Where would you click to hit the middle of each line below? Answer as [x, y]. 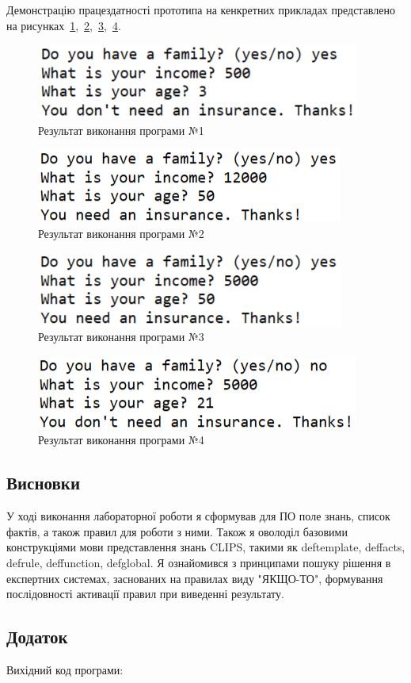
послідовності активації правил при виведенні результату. [145, 594]
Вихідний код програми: [65, 669]
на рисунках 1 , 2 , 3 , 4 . [64, 25]
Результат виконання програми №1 [121, 130]
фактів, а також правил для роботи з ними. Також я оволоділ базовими [177, 531]
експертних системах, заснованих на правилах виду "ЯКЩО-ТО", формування [195, 578]
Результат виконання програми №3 [121, 337]
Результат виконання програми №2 [121, 233]
